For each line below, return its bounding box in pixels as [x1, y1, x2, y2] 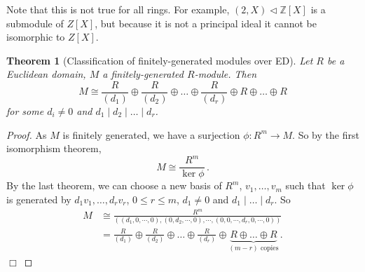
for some [6, 104, 44, 118]
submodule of [6, 15, 64, 30]
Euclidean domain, [6, 67, 86, 81]
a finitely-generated [102, 67, 184, 81]
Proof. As [6, 127, 47, 142]
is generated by [6, 191, 71, 206]
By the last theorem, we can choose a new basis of [6, 178, 222, 193]
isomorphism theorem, [6, 141, 102, 156]
